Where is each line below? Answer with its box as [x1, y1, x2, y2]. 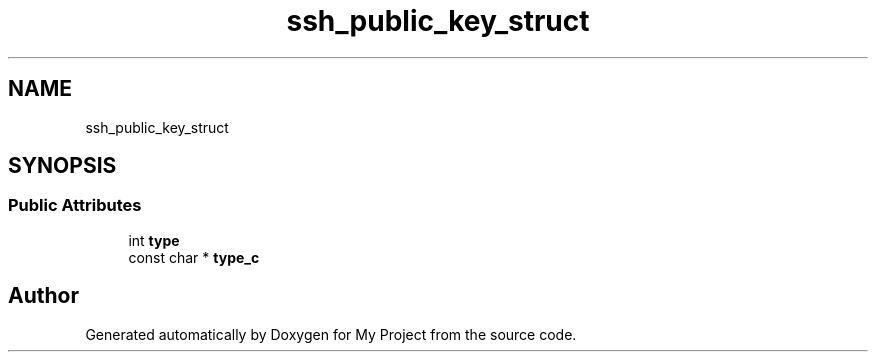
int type [128, 231, 180, 249]
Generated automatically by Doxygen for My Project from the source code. [85, 325, 577, 343]
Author [8, 283, 79, 309]
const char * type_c [128, 248, 260, 266]
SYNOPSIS [8, 153, 117, 179]
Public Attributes [8, 195, 142, 216]
